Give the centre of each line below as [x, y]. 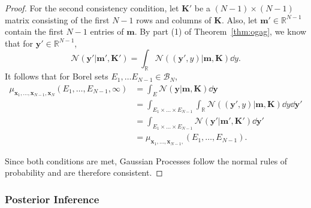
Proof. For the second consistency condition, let [92, 8]
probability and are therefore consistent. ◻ [84, 172]
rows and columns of [174, 19]
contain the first [34, 31]
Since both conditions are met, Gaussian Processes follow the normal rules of [146, 160]
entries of [107, 31]
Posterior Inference [52, 199]
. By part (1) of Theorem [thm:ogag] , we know [221, 31]
